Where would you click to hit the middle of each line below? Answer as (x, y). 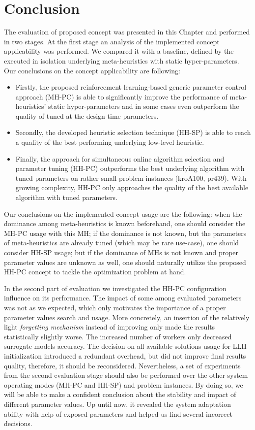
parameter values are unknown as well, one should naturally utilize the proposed (125, 262)
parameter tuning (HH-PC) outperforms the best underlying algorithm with (130, 168)
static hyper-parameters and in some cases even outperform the (144, 106)
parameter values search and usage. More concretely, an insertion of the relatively (127, 317)
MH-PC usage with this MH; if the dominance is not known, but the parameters (125, 233)
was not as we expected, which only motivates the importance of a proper (115, 307)
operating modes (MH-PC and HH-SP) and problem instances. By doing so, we (124, 384)
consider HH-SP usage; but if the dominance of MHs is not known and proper (121, 252)
